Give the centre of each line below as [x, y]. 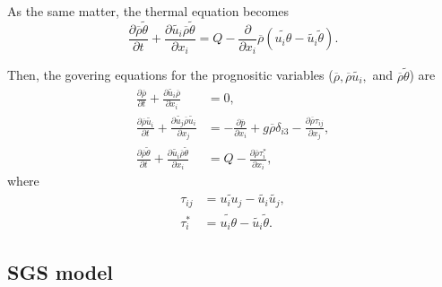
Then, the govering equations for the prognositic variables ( [170, 75]
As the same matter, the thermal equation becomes [148, 11]
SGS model [60, 271]
